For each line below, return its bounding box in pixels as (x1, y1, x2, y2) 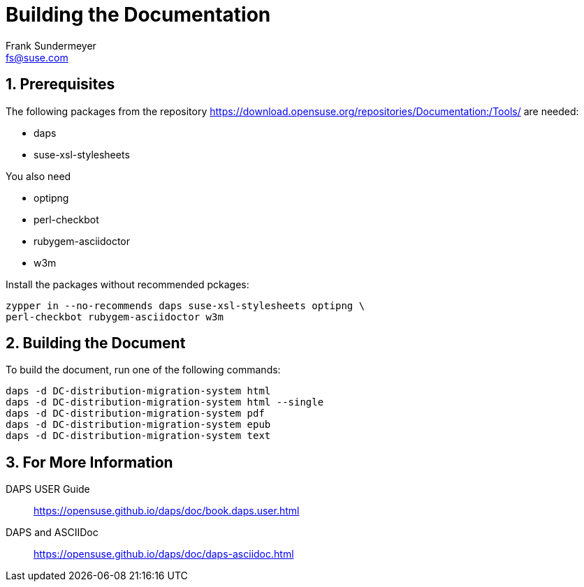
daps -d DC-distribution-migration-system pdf (6, 408, 265, 419)
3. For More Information (6, 453, 173, 471)
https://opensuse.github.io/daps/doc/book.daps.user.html (34, 505, 300, 517)
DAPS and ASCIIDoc (6, 526, 98, 539)
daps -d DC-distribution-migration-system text (6, 430, 271, 442)
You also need (6, 170, 71, 182)
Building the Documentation (6, 3, 271, 27)
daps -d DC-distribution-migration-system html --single (6, 396, 324, 408)
